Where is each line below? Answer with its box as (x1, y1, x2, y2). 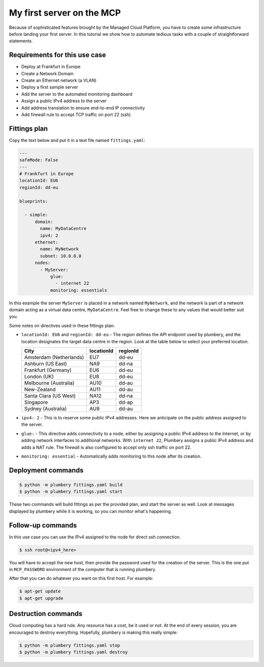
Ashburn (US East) (24, 360, 67, 367)
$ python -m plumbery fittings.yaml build (19, 482, 123, 487)
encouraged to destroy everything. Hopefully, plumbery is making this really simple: (9, 629, 178, 635)
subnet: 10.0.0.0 (40, 253, 82, 259)
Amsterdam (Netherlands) (24, 354, 84, 361)
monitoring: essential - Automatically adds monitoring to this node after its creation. (21, 453, 202, 459)
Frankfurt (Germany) (24, 367, 72, 373)
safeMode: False (19, 157, 59, 163)
